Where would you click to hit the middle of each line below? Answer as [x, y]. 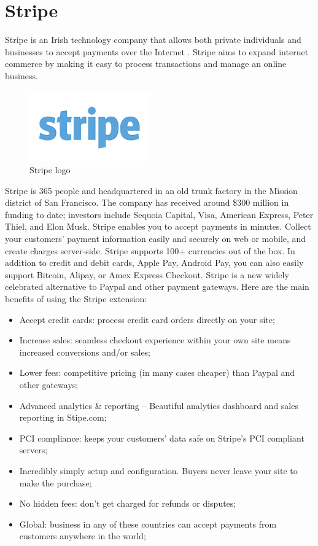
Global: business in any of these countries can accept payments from [148, 524]
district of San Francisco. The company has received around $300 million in [147, 202]
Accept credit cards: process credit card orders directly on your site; [147, 319]
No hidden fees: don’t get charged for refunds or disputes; [128, 503]
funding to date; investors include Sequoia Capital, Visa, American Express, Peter [159, 214]
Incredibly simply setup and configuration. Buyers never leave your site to [158, 470]
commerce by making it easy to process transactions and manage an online [146, 64]
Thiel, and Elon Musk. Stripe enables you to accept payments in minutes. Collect [158, 226]
